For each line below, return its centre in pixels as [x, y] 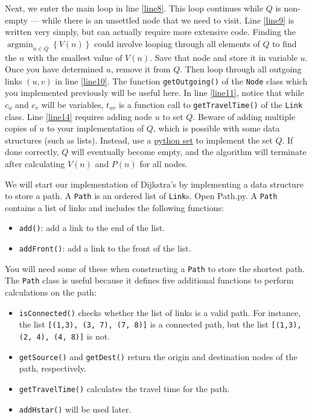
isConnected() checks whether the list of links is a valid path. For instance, [160, 312]
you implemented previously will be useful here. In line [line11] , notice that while [154, 93]
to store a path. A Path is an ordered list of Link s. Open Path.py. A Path [141, 196]
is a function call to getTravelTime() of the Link [211, 105]
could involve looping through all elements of [177, 43]
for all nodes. [164, 164]
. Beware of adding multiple [244, 116]
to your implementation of [95, 128]
